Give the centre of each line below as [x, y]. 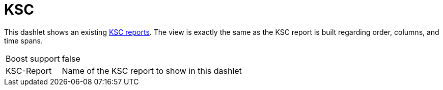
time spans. [23, 40]
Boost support [33, 58]
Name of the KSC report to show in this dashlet [152, 71]
